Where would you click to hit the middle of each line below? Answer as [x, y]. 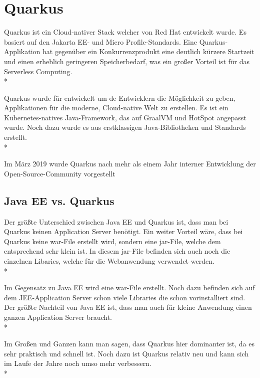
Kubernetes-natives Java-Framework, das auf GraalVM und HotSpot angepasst [125, 117]
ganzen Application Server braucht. [58, 317]
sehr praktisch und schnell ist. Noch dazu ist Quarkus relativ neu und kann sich [126, 353]
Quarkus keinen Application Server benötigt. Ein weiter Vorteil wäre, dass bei [123, 231]
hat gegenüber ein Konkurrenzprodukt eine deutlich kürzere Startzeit [148, 51]
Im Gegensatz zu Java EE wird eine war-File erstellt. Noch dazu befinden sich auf [129, 288]
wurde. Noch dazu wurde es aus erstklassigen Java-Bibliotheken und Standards [125, 127]
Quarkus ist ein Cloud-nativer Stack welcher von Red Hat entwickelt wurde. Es [125, 32]
